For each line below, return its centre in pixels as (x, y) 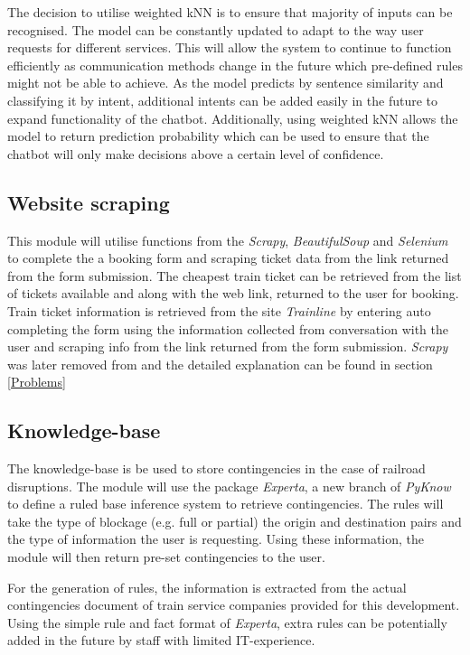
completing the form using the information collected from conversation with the (228, 328)
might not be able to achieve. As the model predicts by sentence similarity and (226, 83)
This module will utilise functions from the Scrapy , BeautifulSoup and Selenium (228, 240)
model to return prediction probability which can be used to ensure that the (218, 136)
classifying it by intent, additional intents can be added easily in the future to (222, 100)
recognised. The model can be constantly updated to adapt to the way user (216, 29)
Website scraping (89, 202)
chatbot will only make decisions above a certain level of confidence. (196, 153)
